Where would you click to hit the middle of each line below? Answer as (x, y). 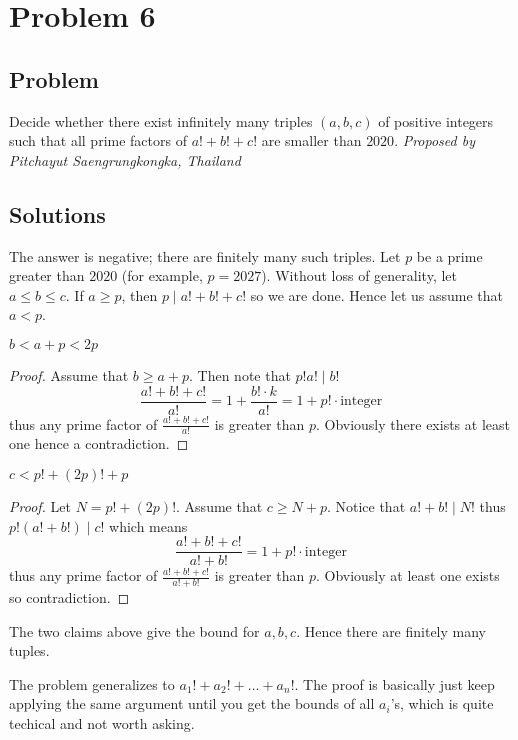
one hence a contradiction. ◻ (99, 443)
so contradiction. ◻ (69, 597)
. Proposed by (434, 140)
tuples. (29, 650)
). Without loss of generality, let (359, 275)
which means (148, 525)
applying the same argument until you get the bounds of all (192, 703)
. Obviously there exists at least (412, 423)
